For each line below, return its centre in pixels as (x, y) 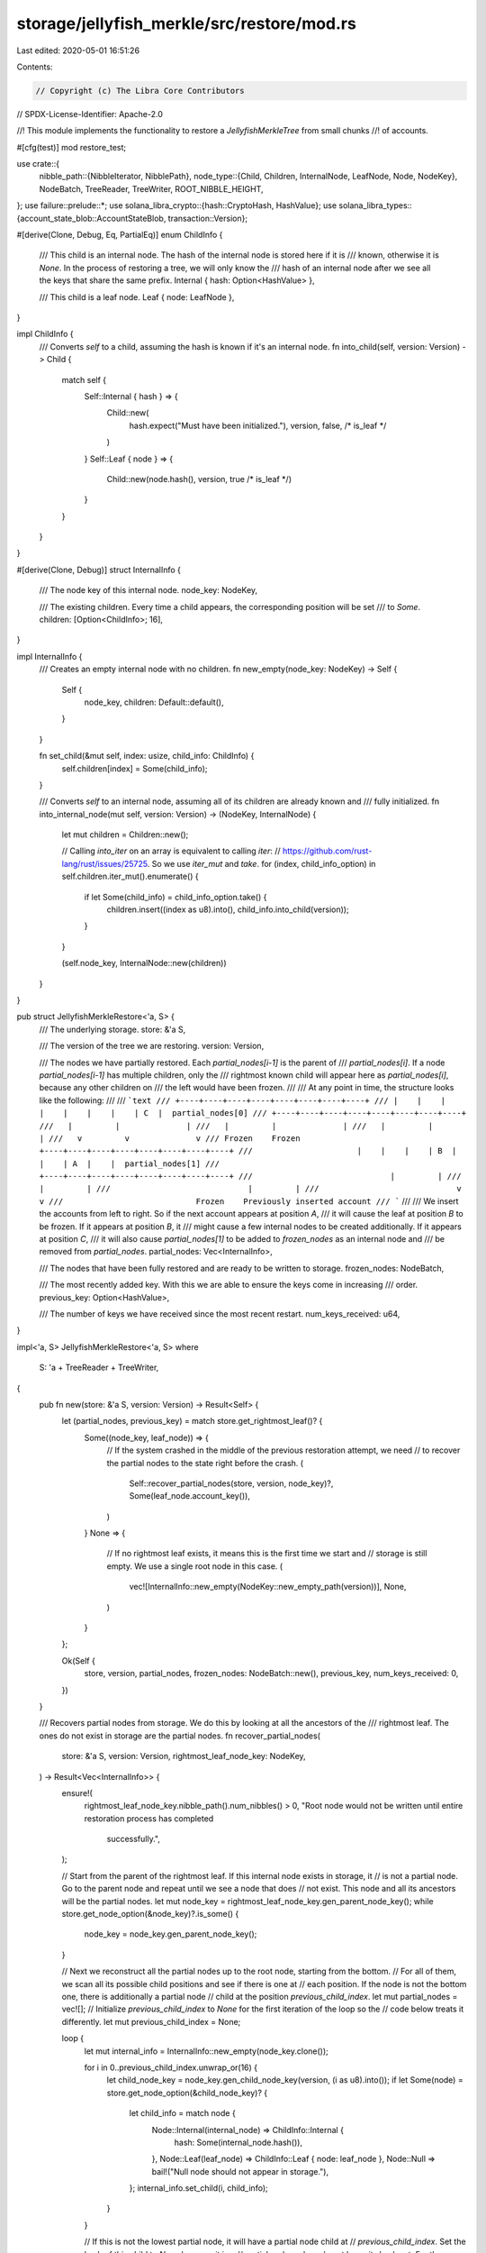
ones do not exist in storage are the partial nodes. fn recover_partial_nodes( (180, 1736)
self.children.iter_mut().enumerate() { (130, 876)
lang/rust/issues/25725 (104, 863)
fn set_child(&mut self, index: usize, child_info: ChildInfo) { (147, 756)
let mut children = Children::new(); (125, 835)
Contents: (35, 67)
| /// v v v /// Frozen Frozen (170, 1138)
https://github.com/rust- (327, 851)
